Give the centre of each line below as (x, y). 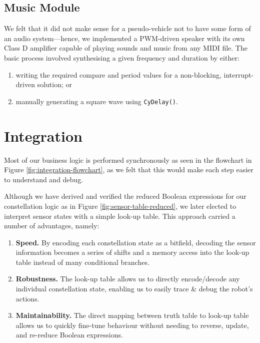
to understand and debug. (44, 179)
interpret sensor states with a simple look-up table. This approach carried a (120, 216)
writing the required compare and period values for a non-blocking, (118, 74)
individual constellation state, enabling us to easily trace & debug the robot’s (134, 289)
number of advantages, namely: (52, 226)
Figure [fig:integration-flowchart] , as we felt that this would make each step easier (129, 169)
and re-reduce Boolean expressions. (69, 335)
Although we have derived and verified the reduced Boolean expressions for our (125, 196)
